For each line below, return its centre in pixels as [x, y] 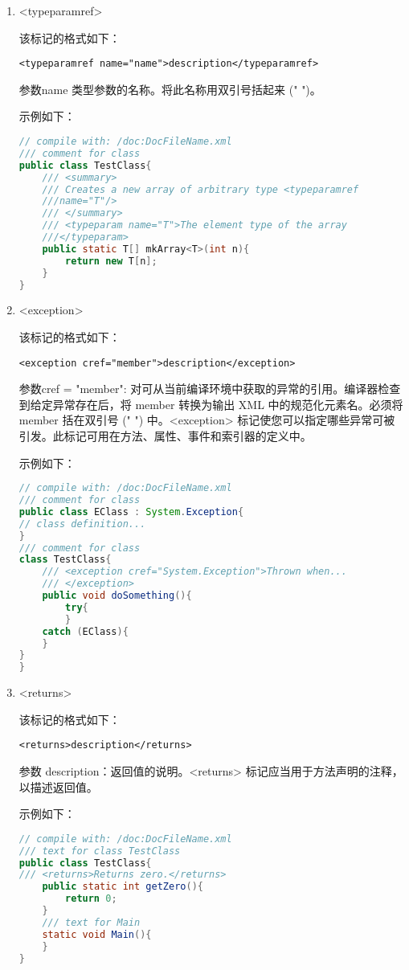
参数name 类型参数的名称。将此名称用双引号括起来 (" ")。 [170, 89]
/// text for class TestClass [100, 851]
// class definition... [82, 524]
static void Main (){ [97, 934]
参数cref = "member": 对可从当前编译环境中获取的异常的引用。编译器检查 [210, 389]
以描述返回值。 [58, 786]
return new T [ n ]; [111, 261]
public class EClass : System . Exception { [131, 512]
